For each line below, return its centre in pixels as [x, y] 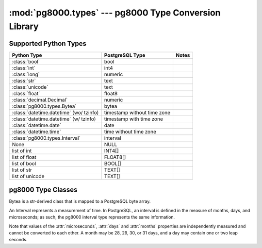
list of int [22, 150]
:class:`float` [26, 93]
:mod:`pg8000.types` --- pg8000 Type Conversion [115, 13]
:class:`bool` [26, 62]
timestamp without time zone [137, 113]
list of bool [24, 164]
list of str [22, 170]
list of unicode [28, 176]
